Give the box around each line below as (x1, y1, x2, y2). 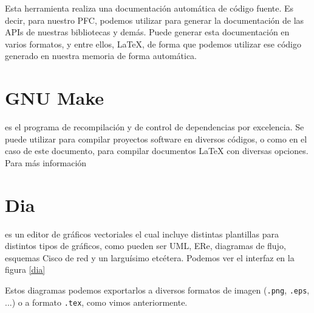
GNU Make (5, 85, 104, 110)
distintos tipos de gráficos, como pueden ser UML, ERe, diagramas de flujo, (5, 239, 286, 252)
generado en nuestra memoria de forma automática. (5, 49, 197, 62)
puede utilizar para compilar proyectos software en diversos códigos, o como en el (5, 132, 307, 145)
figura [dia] (5, 263, 46, 276)
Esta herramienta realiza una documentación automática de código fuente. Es (5, 2, 294, 14)
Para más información (5, 156, 87, 169)
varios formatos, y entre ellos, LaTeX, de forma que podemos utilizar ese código (5, 37, 302, 50)
